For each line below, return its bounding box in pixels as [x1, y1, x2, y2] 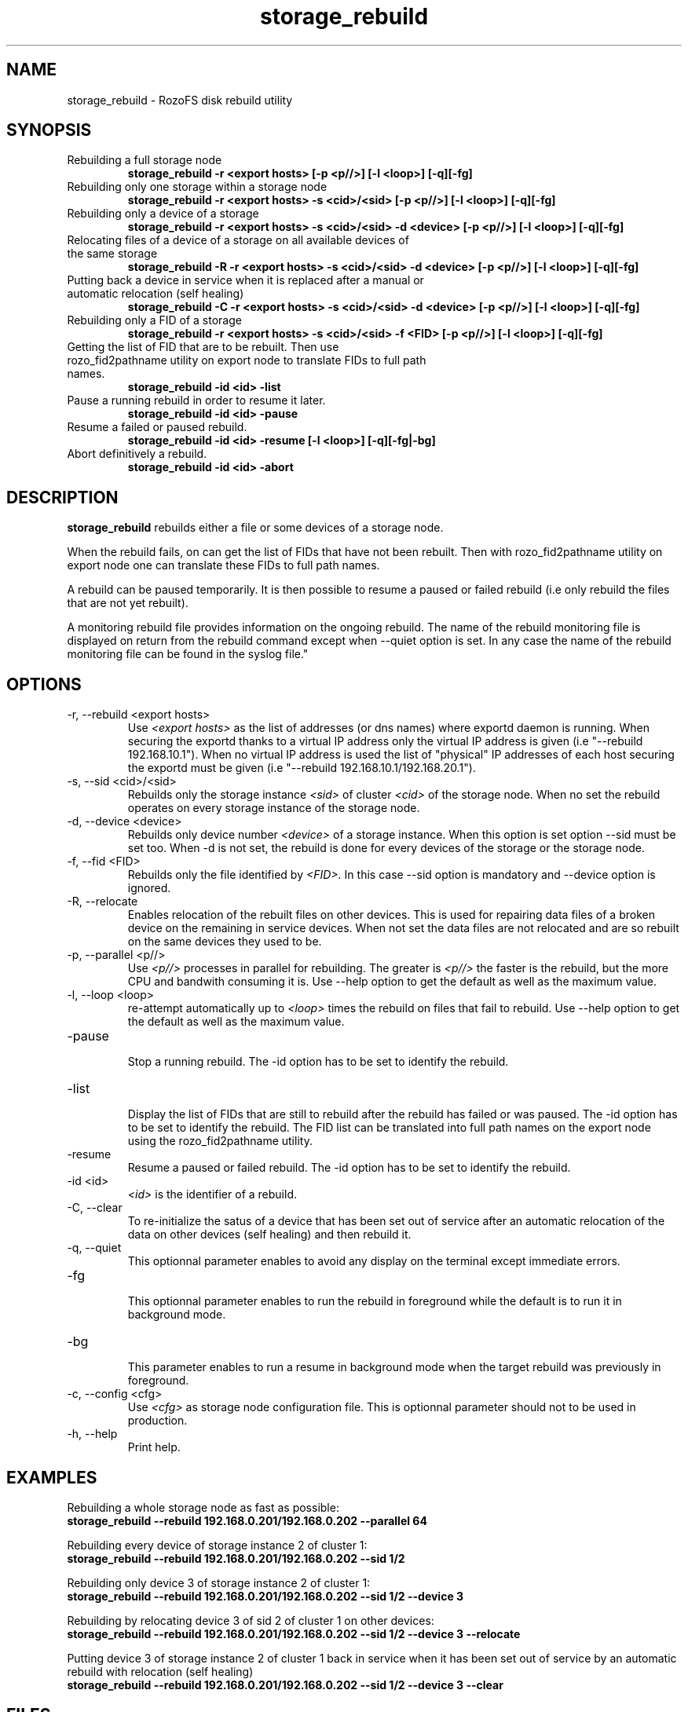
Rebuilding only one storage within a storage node [67, 180, 328, 194]
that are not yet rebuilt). [67, 596, 188, 610]
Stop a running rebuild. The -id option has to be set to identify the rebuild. [127, 1055, 509, 1069]
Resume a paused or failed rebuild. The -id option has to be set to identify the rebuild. [127, 1161, 571, 1175]
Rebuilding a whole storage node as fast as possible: [67, 1500, 339, 1514]
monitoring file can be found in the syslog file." [67, 647, 309, 661]
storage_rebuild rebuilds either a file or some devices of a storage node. [67, 521, 444, 535]
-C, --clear [67, 1201, 123, 1215]
